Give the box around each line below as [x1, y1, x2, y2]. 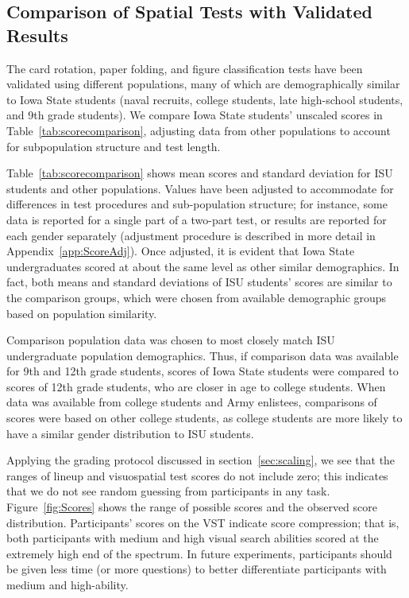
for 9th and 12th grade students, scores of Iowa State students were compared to [6, 363, 399, 379]
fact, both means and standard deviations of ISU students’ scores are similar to [6, 274, 392, 290]
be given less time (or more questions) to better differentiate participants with [6, 561, 387, 577]
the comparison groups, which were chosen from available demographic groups [6, 289, 387, 305]
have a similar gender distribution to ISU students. [6, 425, 254, 441]
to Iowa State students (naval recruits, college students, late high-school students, [6, 91, 403, 107]
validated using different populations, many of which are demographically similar [6, 76, 400, 92]
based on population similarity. [6, 305, 157, 321]
